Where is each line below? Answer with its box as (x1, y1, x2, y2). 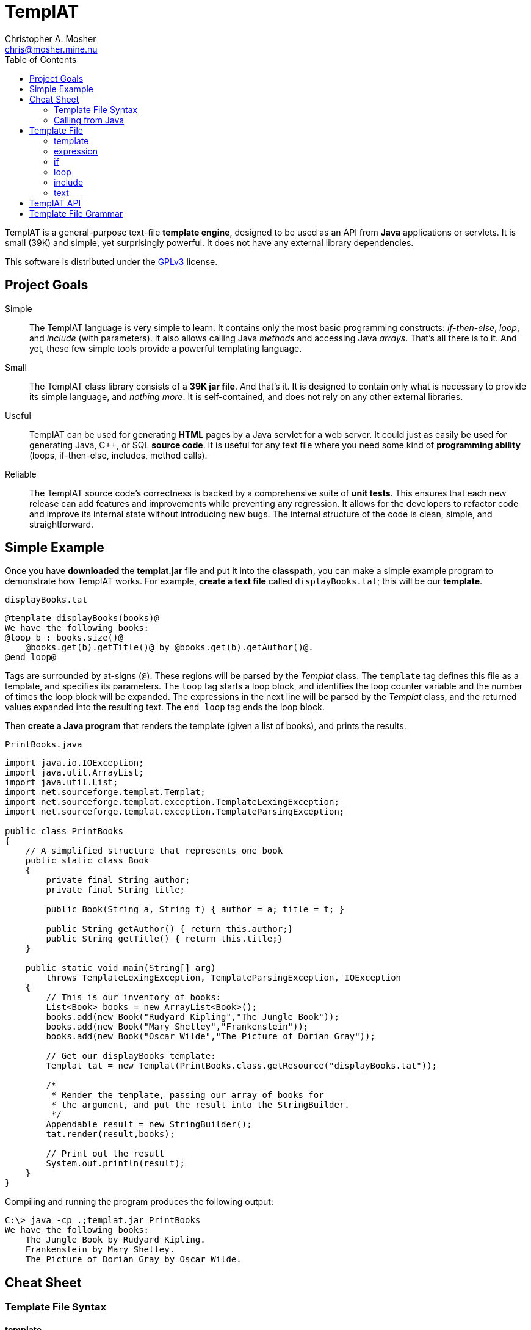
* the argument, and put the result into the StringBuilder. (51, 1100, 350, 1110)
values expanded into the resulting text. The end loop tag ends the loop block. (5, 702, 325, 713)
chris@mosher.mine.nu (5, 43, 98, 54)
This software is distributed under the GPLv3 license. (5, 256, 218, 267)
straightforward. (29, 518, 94, 529)
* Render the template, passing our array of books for (51, 1090, 324, 1100)
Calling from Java (54, 114, 125, 125)
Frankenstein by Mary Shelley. (25, 1245, 175, 1255)
